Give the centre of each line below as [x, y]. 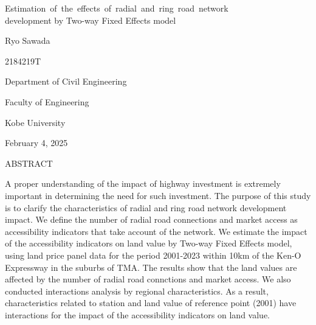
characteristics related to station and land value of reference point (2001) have [151, 303]
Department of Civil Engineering [66, 81]
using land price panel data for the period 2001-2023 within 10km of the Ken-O [153, 255]
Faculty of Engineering [47, 101]
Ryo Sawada [28, 40]
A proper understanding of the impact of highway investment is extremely [143, 183]
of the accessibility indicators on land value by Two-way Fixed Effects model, [149, 243]
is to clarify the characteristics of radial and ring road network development [146, 207]
